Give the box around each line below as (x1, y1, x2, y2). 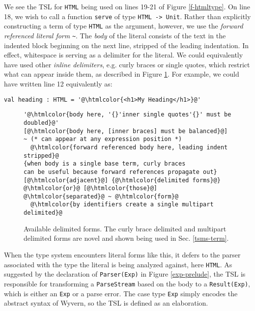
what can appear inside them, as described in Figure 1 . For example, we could (4, 69, 239, 79)
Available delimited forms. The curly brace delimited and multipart (24, 223, 227, 233)
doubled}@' (24, 119, 59, 126)
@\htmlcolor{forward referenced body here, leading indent (30, 143, 228, 151)
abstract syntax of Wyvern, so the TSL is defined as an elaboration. (4, 298, 208, 308)
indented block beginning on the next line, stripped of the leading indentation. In (4, 40, 249, 50)
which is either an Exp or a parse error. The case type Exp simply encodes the (4, 288, 238, 298)
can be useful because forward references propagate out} (24, 168, 217, 175)
